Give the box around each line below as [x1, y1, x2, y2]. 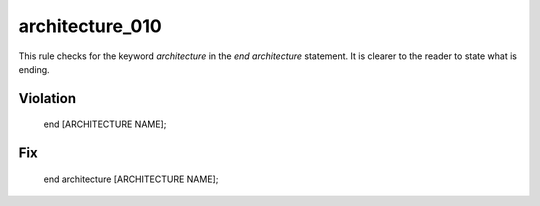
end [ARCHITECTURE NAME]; [43, 118, 167, 130]
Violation [18, 90, 77, 107]
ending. [18, 63, 50, 75]
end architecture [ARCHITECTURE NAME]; [43, 173, 219, 185]
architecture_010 [18, 15, 162, 37]
